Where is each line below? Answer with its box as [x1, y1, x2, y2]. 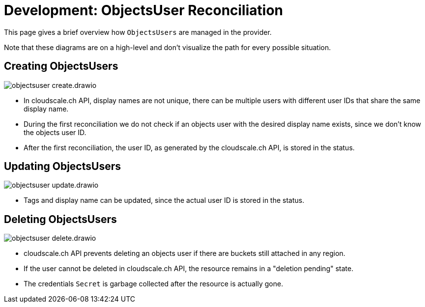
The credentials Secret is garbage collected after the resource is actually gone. [24, 279, 283, 288]
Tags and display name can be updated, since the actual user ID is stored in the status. [24, 196, 305, 205]
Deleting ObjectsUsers [4, 213, 117, 225]
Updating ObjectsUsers [4, 160, 121, 173]
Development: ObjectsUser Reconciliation [4, 2, 283, 19]
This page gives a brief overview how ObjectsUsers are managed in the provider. [4, 28, 272, 36]
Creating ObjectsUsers [4, 60, 118, 73]
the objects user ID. [24, 128, 86, 137]
